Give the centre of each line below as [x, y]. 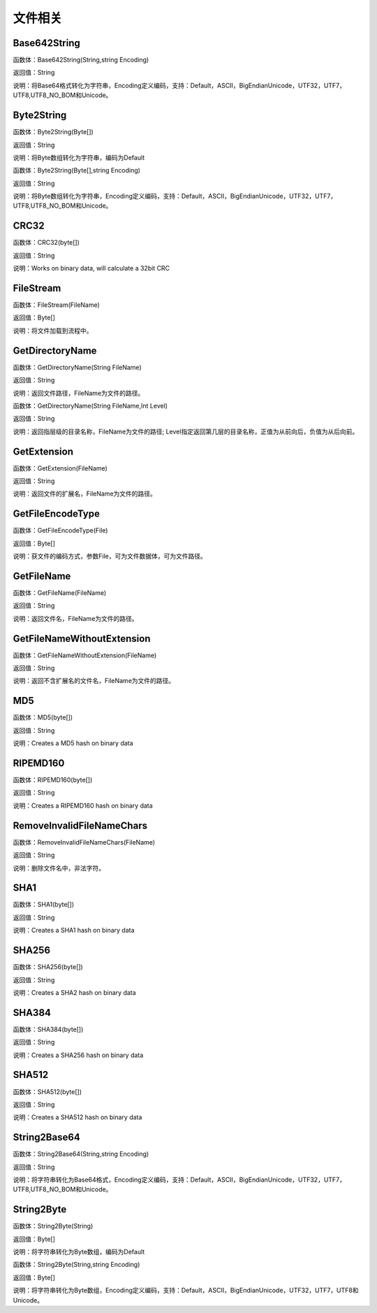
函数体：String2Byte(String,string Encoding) [76, 1265]
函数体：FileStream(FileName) [57, 305]
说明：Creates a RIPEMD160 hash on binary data [83, 805]
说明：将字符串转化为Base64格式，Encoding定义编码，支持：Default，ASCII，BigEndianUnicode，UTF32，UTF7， [179, 1179]
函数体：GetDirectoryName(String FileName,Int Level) [90, 406]
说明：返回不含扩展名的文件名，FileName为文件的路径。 [94, 681]
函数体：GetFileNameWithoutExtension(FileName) [85, 655]
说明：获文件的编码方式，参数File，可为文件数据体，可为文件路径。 [110, 557]
